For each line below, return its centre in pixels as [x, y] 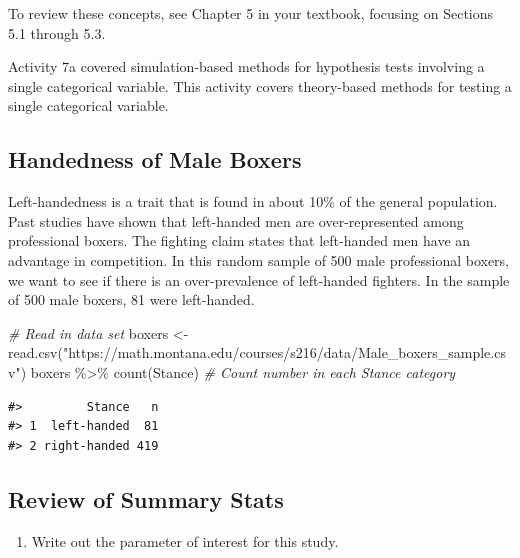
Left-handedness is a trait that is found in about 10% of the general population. [253, 201]
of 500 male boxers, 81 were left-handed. [131, 299]
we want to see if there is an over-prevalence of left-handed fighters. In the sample [259, 279]
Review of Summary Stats [146, 498]
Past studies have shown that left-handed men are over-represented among [236, 220]
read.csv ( [35, 352]
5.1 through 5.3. [57, 32]
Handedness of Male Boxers [155, 159]
